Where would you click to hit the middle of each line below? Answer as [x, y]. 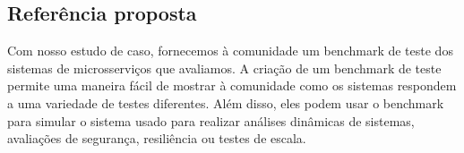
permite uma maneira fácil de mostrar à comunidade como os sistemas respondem [232, 85]
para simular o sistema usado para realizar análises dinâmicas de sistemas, [211, 120]
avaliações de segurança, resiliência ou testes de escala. [157, 138]
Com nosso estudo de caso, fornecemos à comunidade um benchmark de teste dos [230, 51]
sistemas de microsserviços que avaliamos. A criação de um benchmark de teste [224, 68]
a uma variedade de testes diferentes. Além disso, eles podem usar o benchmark [226, 102]
